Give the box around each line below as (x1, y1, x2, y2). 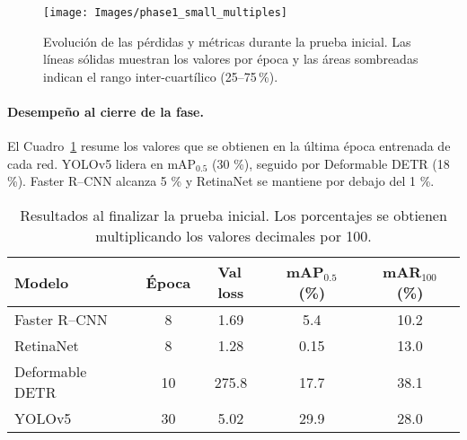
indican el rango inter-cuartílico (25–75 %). (43, 66, 278, 85)
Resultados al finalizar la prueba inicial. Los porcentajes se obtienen (20, 205, 447, 226)
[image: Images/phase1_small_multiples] (43, 6, 288, 19)
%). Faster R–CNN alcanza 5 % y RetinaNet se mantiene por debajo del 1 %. (7, 172, 435, 190)
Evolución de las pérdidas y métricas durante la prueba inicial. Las (43, 31, 411, 50)
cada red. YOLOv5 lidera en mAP (7, 154, 197, 172)
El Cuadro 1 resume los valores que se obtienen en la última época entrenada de (7, 136, 451, 155)
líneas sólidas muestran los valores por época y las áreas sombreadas (43, 49, 419, 68)
